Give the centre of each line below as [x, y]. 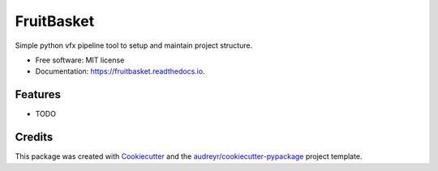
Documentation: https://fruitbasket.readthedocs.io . [120, 71]
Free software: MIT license [80, 60]
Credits [34, 137]
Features [38, 94]
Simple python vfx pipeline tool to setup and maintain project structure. [134, 45]
